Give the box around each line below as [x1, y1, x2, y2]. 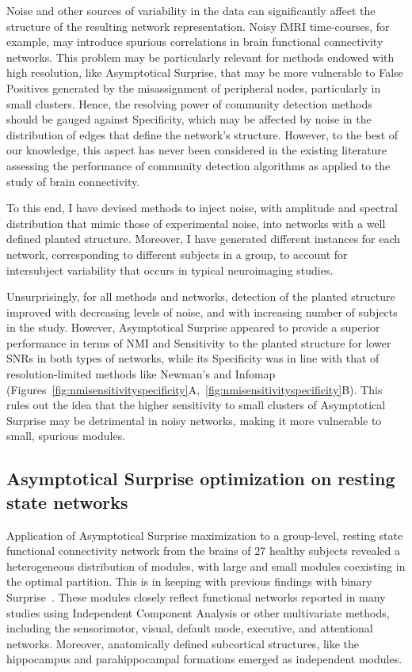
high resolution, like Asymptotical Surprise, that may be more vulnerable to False [6, 64, 403, 81]
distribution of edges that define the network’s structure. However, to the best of [6, 126, 399, 142]
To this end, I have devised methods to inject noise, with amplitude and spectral [6, 199, 398, 216]
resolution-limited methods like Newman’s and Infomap [6, 366, 276, 382]
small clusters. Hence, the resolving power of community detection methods [6, 95, 372, 112]
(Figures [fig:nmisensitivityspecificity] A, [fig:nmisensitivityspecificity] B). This [6, 381, 383, 397]
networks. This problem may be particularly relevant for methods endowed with [6, 48, 395, 65]
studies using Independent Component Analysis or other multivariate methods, [6, 604, 390, 621]
